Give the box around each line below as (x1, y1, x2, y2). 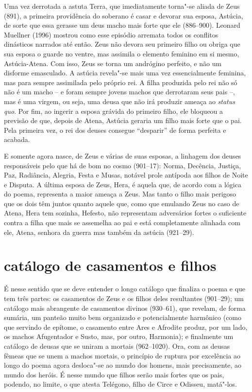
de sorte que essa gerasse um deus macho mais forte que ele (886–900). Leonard (4, 20, 240, 30)
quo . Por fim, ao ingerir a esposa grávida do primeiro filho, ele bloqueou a (4, 106, 223, 116)
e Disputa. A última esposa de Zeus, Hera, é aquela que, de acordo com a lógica (4, 179, 241, 189)
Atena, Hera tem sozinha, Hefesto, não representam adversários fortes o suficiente (4, 208, 247, 218)
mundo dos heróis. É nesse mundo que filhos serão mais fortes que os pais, (4, 369, 224, 379)
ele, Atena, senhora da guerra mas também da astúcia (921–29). (4, 227, 194, 237)
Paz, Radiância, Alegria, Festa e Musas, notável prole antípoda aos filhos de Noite (4, 170, 248, 180)
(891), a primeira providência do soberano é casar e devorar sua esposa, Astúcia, (4, 10, 243, 20)
